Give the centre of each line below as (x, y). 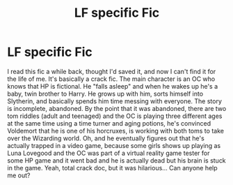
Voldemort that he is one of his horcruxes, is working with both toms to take (116, 131)
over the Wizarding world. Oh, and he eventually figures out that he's (106, 138)
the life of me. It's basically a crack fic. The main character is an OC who (111, 79)
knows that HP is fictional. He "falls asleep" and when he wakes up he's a (113, 86)
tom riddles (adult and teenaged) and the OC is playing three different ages (115, 116)
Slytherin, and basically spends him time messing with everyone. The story (115, 101)
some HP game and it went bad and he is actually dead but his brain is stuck (116, 160)
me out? (19, 175)
